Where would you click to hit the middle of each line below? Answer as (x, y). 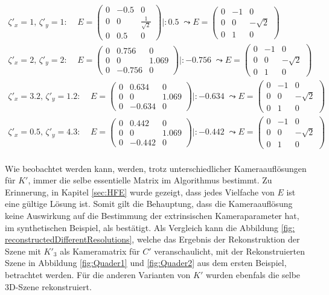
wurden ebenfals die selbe (253, 275)
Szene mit (23, 251)
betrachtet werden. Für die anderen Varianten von (98, 275)
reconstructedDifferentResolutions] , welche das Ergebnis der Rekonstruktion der (152, 239)
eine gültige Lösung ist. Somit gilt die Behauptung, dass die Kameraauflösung (149, 204)
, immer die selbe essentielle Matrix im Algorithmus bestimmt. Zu (150, 180)
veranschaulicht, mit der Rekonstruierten (230, 251)
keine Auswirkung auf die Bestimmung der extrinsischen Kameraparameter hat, (152, 216)
